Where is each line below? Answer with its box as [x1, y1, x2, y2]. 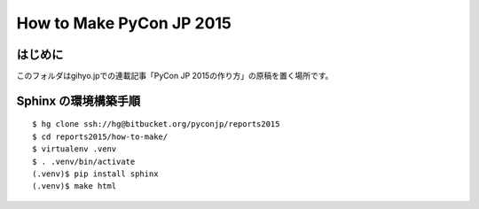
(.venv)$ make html [32, 182, 117, 191]
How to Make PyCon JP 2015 [16, 13, 232, 33]
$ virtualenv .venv [32, 144, 117, 154]
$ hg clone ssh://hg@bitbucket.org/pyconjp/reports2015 [32, 120, 280, 129]
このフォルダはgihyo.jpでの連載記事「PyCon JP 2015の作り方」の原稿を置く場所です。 [16, 71, 334, 81]
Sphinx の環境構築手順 [16, 93, 141, 108]
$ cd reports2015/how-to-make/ [32, 131, 169, 142]
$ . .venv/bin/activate [32, 156, 136, 166]
